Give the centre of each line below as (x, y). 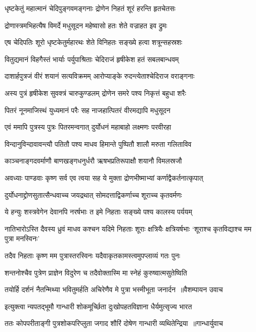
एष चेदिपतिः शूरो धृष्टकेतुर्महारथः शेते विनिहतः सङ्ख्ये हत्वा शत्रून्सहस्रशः (94, 42)
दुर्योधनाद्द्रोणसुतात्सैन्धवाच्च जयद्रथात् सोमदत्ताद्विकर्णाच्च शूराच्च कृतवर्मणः (93, 195)
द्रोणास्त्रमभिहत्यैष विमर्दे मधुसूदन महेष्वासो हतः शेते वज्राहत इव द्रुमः (86, 25)
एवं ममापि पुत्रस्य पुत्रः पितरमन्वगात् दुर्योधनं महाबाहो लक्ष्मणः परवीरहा (88, 127)
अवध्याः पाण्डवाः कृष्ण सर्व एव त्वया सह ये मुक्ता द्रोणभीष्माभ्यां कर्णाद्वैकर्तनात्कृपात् (104, 177)
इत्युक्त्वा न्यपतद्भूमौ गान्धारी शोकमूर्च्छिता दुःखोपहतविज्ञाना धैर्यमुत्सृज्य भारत (98, 306)
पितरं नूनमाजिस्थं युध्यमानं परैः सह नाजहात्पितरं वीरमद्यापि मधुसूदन (88, 110)
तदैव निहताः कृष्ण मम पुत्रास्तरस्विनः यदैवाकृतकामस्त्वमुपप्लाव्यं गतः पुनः (93, 255)
